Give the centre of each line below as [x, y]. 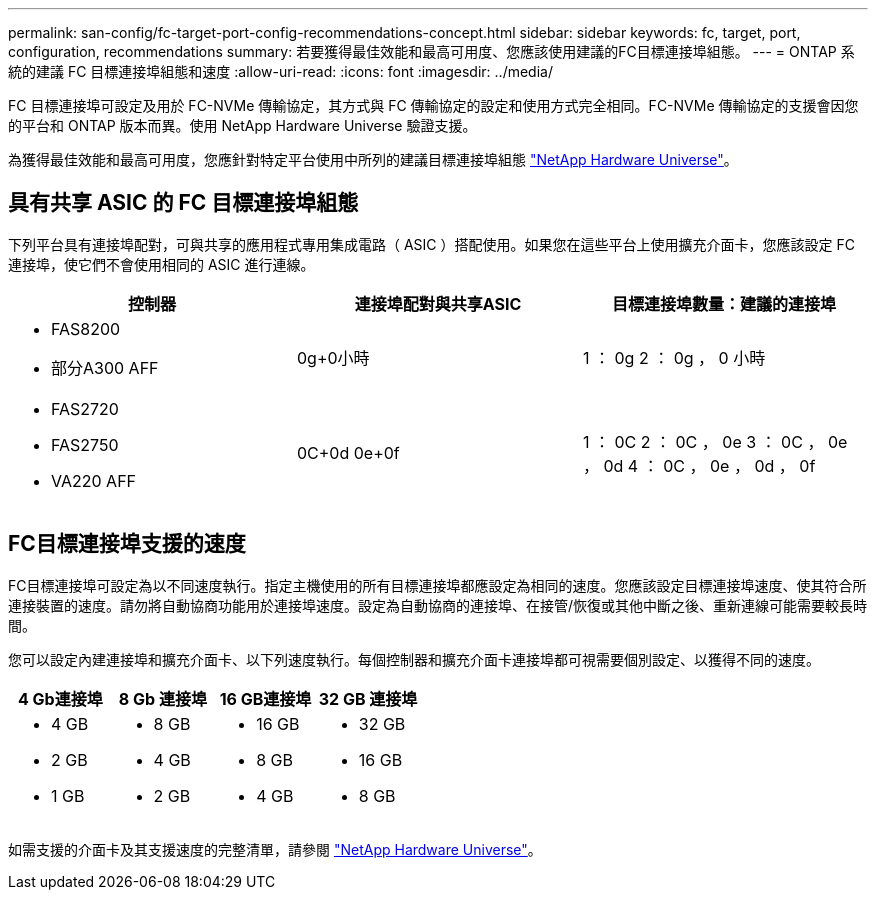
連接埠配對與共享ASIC [438, 303]
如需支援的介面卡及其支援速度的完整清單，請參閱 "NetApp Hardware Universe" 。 [275, 849]
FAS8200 [86, 328]
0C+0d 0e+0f [348, 452]
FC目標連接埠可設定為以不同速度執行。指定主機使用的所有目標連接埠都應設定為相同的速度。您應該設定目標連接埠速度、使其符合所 [437, 585]
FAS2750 [85, 444]
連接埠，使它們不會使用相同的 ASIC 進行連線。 [161, 264]
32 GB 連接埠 [368, 698]
